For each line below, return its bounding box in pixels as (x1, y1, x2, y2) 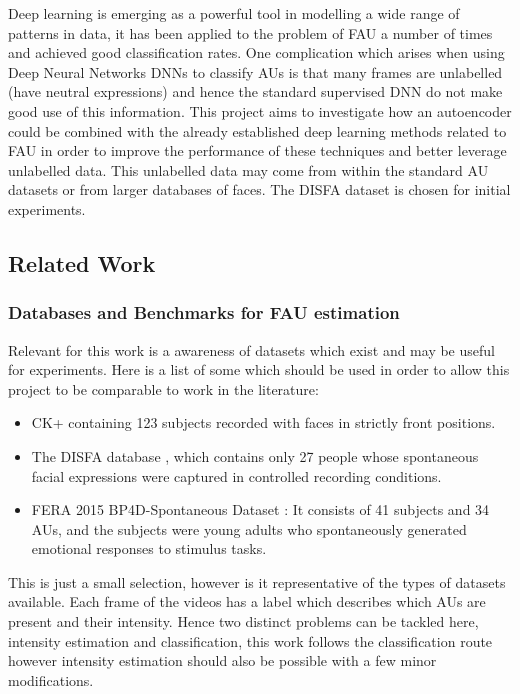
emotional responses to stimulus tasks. (31, 538, 267, 559)
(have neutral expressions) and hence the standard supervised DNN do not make (8, 81, 503, 102)
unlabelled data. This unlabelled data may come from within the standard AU (8, 159, 489, 180)
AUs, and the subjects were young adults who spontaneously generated (31, 518, 467, 539)
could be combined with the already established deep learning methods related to (8, 120, 507, 141)
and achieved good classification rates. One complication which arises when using (8, 42, 505, 63)
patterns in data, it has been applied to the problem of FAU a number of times (8, 22, 493, 43)
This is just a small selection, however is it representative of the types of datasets (8, 571, 506, 592)
